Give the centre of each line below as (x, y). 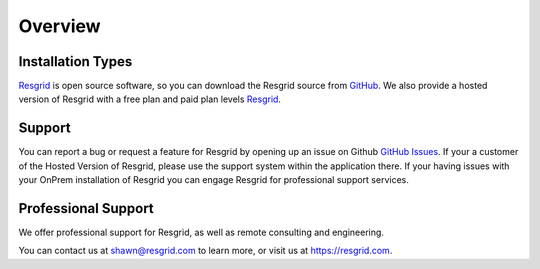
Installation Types (75, 61)
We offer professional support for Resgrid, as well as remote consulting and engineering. (201, 232)
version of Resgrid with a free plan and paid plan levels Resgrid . (150, 99)
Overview (59, 26)
